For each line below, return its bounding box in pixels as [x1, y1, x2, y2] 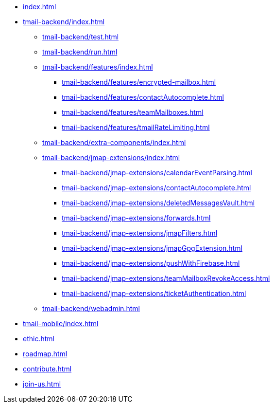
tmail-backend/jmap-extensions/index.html [42, 153, 180, 162]
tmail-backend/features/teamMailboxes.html [62, 108, 204, 116]
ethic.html [23, 334, 54, 343]
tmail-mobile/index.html [23, 319, 99, 328]
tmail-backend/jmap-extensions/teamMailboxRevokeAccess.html [62, 274, 270, 282]
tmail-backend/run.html [42, 48, 118, 56]
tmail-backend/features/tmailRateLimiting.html [62, 123, 210, 131]
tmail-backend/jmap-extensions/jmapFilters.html [62, 229, 218, 237]
